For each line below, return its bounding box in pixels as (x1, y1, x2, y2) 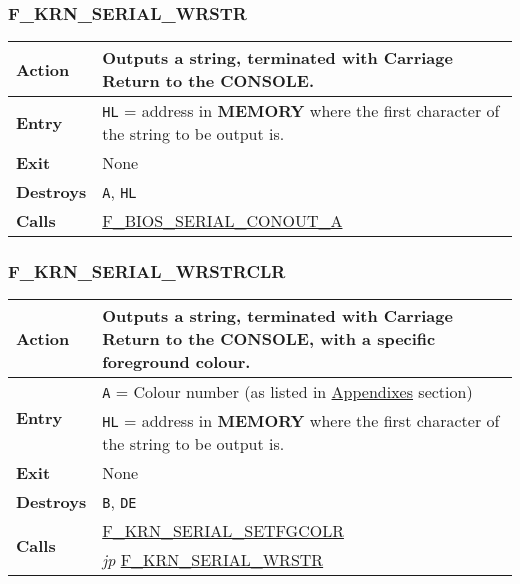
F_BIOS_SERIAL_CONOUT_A (102, 209, 343, 233)
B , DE (102, 490, 137, 514)
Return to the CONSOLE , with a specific (102, 327, 436, 351)
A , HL (102, 180, 137, 204)
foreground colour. (102, 350, 251, 374)
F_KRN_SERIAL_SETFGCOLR (102, 519, 344, 543)
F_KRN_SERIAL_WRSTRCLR (8, 259, 286, 284)
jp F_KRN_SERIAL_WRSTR (102, 548, 324, 572)
